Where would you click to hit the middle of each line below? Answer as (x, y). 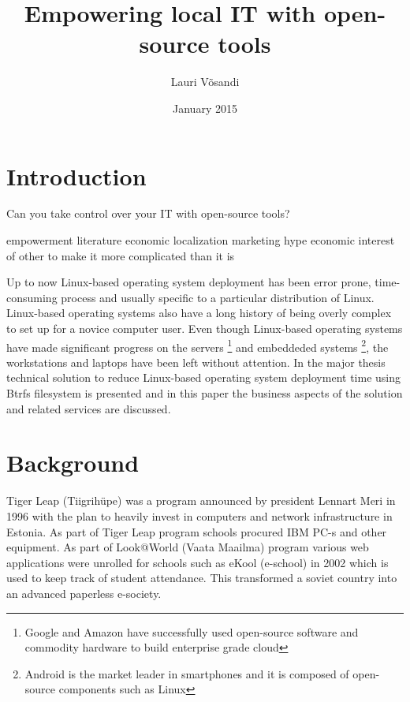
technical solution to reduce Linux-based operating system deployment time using (203, 377)
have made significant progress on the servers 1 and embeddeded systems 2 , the (198, 345)
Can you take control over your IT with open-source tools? (148, 213)
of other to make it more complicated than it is (121, 255)
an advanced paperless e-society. (84, 593)
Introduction (76, 175)
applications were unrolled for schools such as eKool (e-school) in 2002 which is (198, 562)
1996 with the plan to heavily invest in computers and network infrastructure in (199, 515)
